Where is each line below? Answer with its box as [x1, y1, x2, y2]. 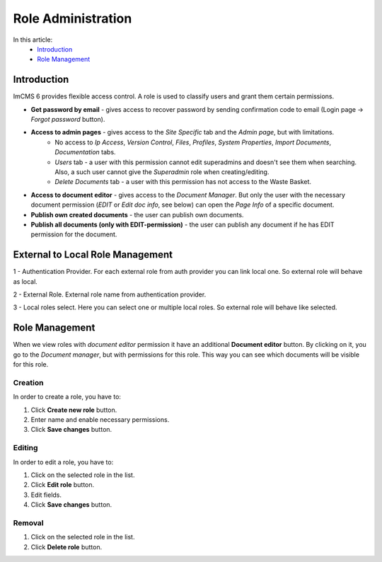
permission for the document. [30, 230, 117, 239]
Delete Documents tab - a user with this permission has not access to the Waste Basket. [54, 178, 311, 186]
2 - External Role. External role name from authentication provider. [13, 290, 207, 299]
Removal [13, 517, 44, 527]
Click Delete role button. [30, 542, 103, 551]
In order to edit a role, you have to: [13, 457, 114, 466]
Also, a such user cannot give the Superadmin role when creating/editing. [54, 167, 270, 176]
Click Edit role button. [30, 481, 95, 489]
